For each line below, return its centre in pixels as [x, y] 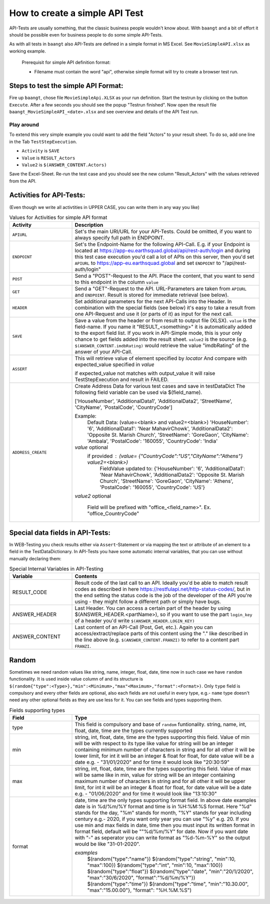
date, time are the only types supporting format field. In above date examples [165, 801]
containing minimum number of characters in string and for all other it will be [165, 750]
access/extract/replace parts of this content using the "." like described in [161, 634]
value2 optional [93, 496]
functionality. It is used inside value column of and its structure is [76, 679]
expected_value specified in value [114, 365]
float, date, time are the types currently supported [133, 731]
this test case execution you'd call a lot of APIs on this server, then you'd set [164, 257]
